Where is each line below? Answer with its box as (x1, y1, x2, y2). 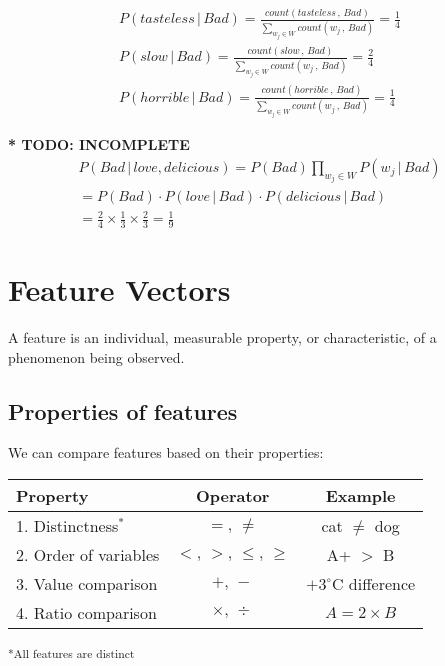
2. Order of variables (16, 543, 160, 566)
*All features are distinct (8, 645, 135, 661)
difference (348, 572, 416, 595)
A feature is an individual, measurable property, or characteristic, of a (8, 327, 437, 348)
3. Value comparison (16, 572, 158, 595)
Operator (195, 484, 270, 507)
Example (325, 484, 396, 507)
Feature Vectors (8, 269, 231, 310)
